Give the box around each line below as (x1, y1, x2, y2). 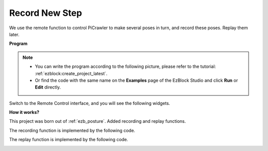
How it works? (9, 109, 40, 115)
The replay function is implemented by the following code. (9, 137, 129, 143)
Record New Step (9, 7, 82, 18)
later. (9, 31, 20, 37)
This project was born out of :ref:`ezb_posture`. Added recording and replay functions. (9, 118, 186, 124)
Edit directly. (35, 84, 61, 90)
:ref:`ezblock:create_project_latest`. (35, 70, 108, 76)
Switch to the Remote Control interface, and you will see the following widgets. (9, 100, 171, 106)
